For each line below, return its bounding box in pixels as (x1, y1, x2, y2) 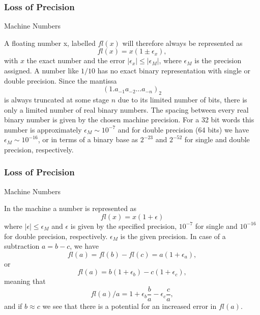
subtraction (4, 241, 40, 251)
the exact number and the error (26, 55, 125, 66)
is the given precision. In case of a (120, 230, 226, 241)
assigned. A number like (4, 65, 79, 75)
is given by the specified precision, (70, 220, 177, 231)
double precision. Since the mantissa (4, 75, 117, 86)
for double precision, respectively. (4, 230, 108, 241)
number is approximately (4, 124, 82, 135)
